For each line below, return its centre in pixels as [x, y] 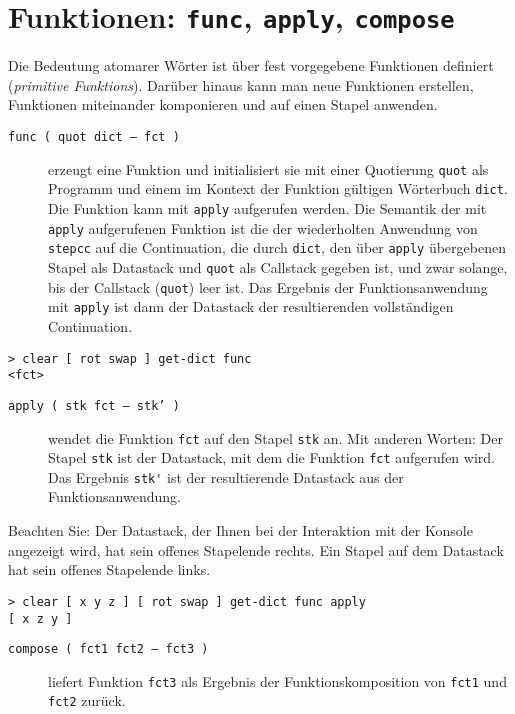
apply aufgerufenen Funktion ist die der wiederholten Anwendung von [263, 227]
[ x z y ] [40, 618]
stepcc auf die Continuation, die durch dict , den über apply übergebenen [277, 247]
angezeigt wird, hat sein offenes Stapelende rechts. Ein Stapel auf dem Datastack [256, 549]
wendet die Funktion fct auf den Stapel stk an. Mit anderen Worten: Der [275, 437]
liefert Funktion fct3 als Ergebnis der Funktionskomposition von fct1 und [277, 680]
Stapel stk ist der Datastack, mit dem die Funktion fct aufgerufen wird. [271, 457]
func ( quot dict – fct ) [94, 137]
